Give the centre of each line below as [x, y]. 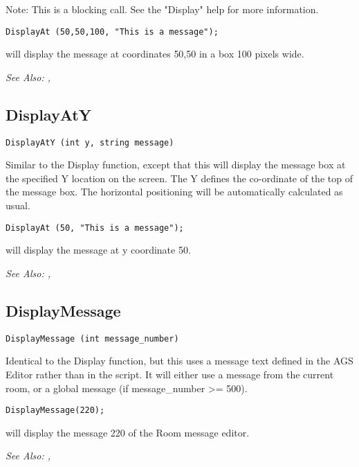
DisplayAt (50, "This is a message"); [95, 228]
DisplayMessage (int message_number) [92, 338]
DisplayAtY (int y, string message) [90, 142]
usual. [18, 205]
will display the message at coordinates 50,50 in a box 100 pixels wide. [155, 54]
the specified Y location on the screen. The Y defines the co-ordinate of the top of [179, 178]
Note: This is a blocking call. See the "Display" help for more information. [162, 9]
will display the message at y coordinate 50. [98, 250]
